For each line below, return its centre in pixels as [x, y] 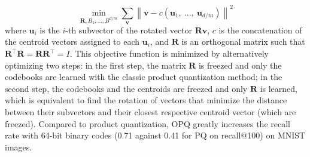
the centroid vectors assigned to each [72, 41]
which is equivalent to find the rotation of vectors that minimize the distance [146, 100]
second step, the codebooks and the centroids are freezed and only [126, 88]
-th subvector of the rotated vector [129, 30]
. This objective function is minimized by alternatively [169, 53]
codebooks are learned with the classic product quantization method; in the [144, 77]
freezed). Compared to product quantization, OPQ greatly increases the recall [148, 123]
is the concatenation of [260, 30]
